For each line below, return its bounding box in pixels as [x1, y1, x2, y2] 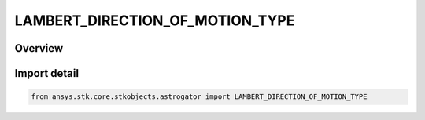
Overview [14, 42, 64, 55]
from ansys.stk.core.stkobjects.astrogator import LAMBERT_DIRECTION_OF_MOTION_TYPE [31, 93, 368, 101]
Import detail [14, 67, 79, 80]
